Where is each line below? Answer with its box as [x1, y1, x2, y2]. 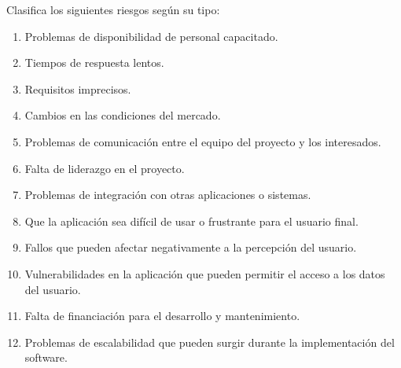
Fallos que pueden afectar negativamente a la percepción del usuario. [24, 239, 357, 256]
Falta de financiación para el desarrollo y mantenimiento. [24, 307, 300, 324]
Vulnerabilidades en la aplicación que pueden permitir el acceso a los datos [24, 265, 385, 282]
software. [24, 349, 68, 366]
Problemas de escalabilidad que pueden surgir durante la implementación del [24, 333, 395, 350]
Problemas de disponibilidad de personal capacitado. [24, 28, 278, 44]
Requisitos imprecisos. [24, 80, 131, 97]
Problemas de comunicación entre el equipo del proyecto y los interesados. [24, 133, 381, 149]
